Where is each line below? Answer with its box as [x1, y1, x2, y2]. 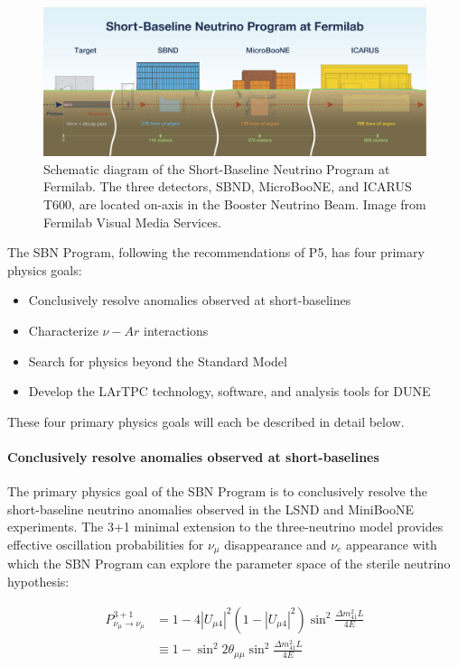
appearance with [346, 534, 437, 553]
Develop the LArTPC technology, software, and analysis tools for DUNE [28, 382, 431, 401]
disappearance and [224, 534, 327, 553]
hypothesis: [7, 571, 70, 590]
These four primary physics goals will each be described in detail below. [7, 412, 405, 430]
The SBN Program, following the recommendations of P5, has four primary [7, 243, 425, 262]
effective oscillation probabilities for [7, 534, 204, 553]
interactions [144, 320, 209, 339]
